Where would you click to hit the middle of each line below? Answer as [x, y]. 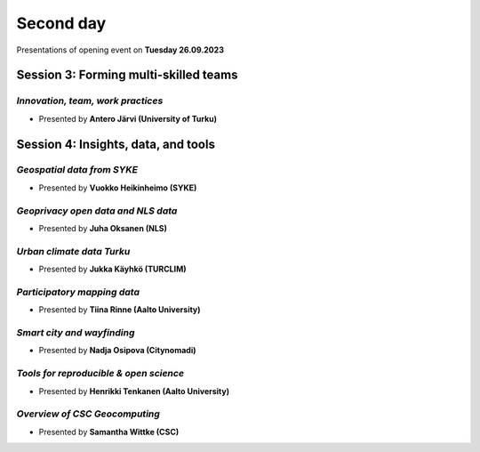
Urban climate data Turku [73, 251]
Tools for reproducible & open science [100, 374]
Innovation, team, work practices [90, 101]
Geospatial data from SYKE [77, 170]
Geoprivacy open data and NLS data [97, 211]
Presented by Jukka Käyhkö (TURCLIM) [112, 269]
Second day [61, 23]
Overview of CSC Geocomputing [88, 414]
